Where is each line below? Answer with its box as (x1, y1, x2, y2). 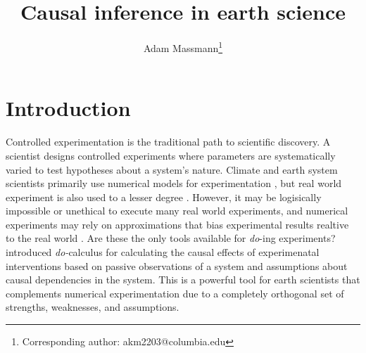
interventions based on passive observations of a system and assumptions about (6, 258, 348, 273)
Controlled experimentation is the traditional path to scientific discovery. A (6, 134, 331, 149)
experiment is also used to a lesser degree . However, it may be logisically (6, 189, 322, 204)
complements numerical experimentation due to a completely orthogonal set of (6, 285, 344, 300)
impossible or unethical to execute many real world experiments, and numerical (6, 203, 348, 218)
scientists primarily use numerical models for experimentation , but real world (6, 176, 342, 191)
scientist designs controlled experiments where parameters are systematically (6, 148, 336, 162)
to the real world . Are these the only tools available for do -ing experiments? (6, 231, 336, 245)
